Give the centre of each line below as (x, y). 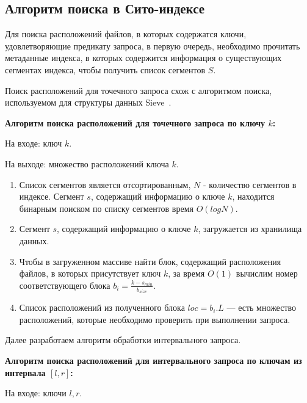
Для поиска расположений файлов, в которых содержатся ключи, (126, 34)
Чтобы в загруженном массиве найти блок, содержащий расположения (150, 261)
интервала (25, 372)
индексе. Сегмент (52, 196)
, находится (253, 196)
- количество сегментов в (250, 184)
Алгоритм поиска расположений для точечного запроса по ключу (135, 122)
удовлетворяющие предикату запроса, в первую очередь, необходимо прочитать (153, 45)
